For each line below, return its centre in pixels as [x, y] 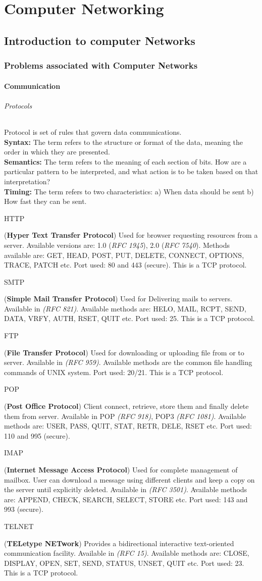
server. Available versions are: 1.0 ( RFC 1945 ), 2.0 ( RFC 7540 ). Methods [117, 245]
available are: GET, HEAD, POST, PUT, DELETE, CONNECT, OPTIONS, [124, 255]
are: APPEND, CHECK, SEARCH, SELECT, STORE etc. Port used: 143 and [126, 499]
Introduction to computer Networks [100, 40]
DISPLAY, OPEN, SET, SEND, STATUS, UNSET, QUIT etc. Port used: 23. [124, 563]
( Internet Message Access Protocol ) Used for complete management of [121, 470]
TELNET [19, 526]
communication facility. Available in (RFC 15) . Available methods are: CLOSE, [127, 553]
